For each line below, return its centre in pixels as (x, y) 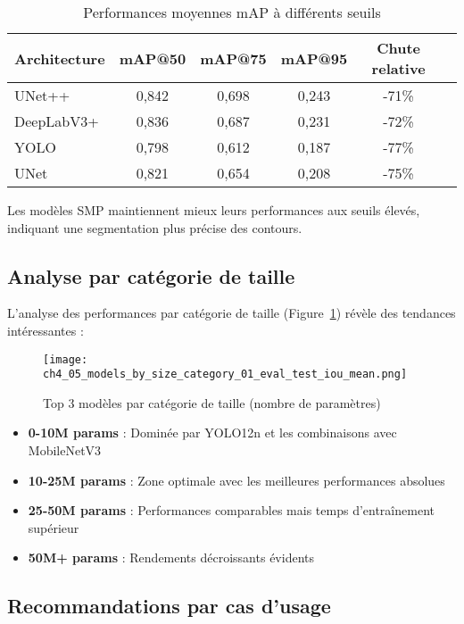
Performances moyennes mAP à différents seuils (232, 12)
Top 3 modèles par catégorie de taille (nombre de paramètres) (212, 402)
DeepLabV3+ (57, 121)
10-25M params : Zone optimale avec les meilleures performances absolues (236, 480)
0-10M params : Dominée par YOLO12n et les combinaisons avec (212, 433)
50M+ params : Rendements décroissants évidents (171, 557)
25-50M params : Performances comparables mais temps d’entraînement (231, 510)
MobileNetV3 (65, 450)
